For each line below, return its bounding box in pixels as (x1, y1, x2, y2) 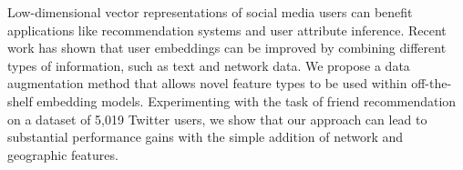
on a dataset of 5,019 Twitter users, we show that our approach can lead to (7, 109, 427, 128)
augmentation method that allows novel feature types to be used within (7, 74, 407, 93)
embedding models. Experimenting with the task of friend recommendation (36, 91, 457, 110)
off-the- (411, 74, 452, 93)
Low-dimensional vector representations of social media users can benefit (7, 3, 413, 21)
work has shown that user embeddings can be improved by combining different (7, 38, 447, 57)
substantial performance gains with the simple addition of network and (7, 127, 404, 146)
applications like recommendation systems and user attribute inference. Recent (7, 20, 447, 39)
